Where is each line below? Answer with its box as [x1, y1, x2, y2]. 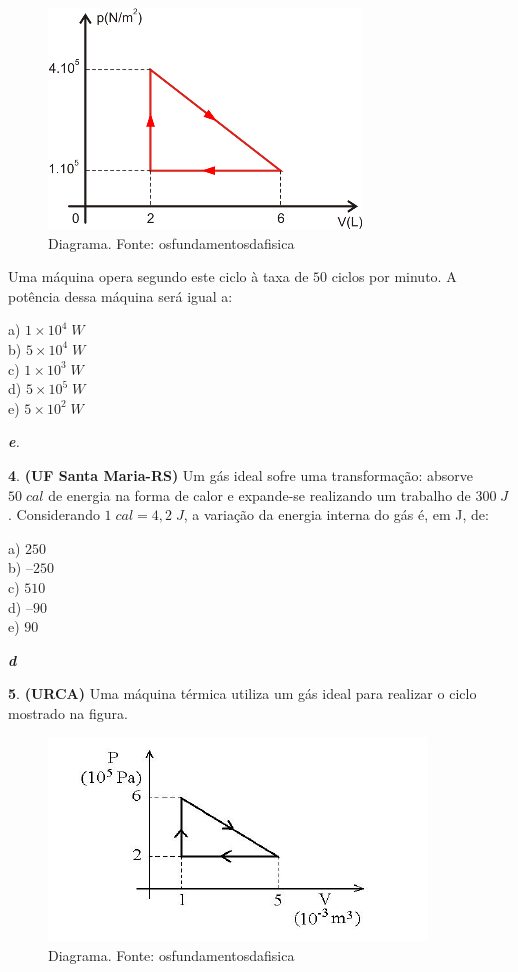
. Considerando [8, 504, 100, 525]
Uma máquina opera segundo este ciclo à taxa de [8, 266, 309, 287]
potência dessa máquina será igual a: [8, 285, 233, 306]
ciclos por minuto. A [331, 266, 457, 287]
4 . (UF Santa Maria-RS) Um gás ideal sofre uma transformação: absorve [8, 464, 474, 485]
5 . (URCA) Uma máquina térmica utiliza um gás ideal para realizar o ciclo [8, 683, 477, 704]
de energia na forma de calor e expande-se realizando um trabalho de [48, 484, 471, 505]
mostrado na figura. [8, 702, 128, 723]
